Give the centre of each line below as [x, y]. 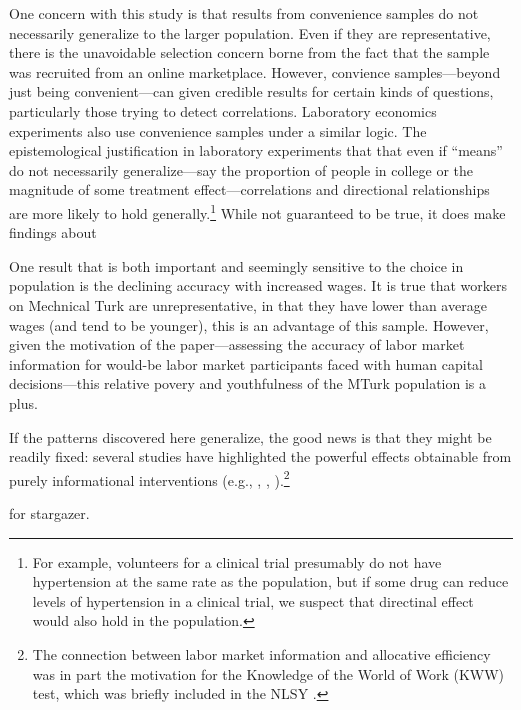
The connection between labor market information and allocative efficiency [261, 653]
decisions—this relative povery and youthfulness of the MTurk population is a [248, 383]
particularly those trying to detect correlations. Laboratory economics [223, 110]
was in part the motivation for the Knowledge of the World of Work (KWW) [268, 673]
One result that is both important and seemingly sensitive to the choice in [236, 265]
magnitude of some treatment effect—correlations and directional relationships [249, 189]
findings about [53, 232]
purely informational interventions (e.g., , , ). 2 [149, 478]
